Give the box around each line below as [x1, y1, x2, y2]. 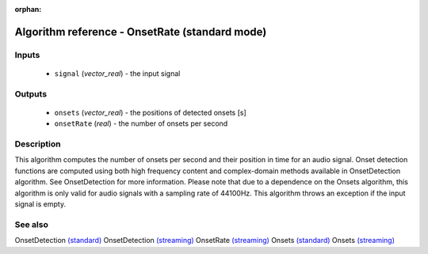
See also [14, 218, 49, 229]
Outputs [14, 88, 48, 99]
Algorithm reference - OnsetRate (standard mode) [14, 25, 267, 39]
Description [14, 138, 61, 150]
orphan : [14, 5, 42, 13]
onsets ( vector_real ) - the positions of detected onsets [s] [54, 108, 247, 117]
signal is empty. [14, 199, 67, 209]
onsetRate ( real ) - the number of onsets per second [54, 119, 228, 128]
